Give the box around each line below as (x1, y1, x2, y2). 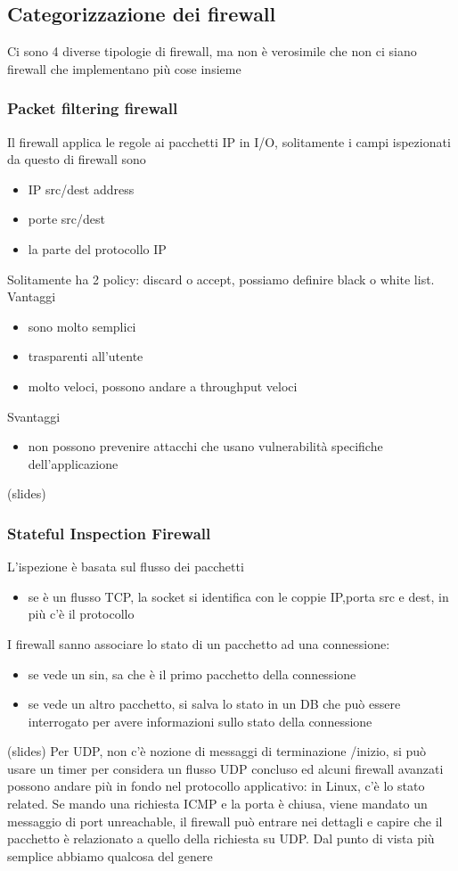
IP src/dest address (28, 179, 135, 198)
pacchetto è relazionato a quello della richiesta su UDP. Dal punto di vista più (7, 829, 435, 848)
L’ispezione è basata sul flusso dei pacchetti (7, 557, 244, 576)
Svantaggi (7, 407, 61, 425)
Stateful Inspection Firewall (7, 522, 211, 544)
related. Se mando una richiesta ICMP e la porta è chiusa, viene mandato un (7, 794, 428, 813)
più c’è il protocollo (28, 604, 135, 623)
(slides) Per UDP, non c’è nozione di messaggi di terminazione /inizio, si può (7, 742, 427, 760)
